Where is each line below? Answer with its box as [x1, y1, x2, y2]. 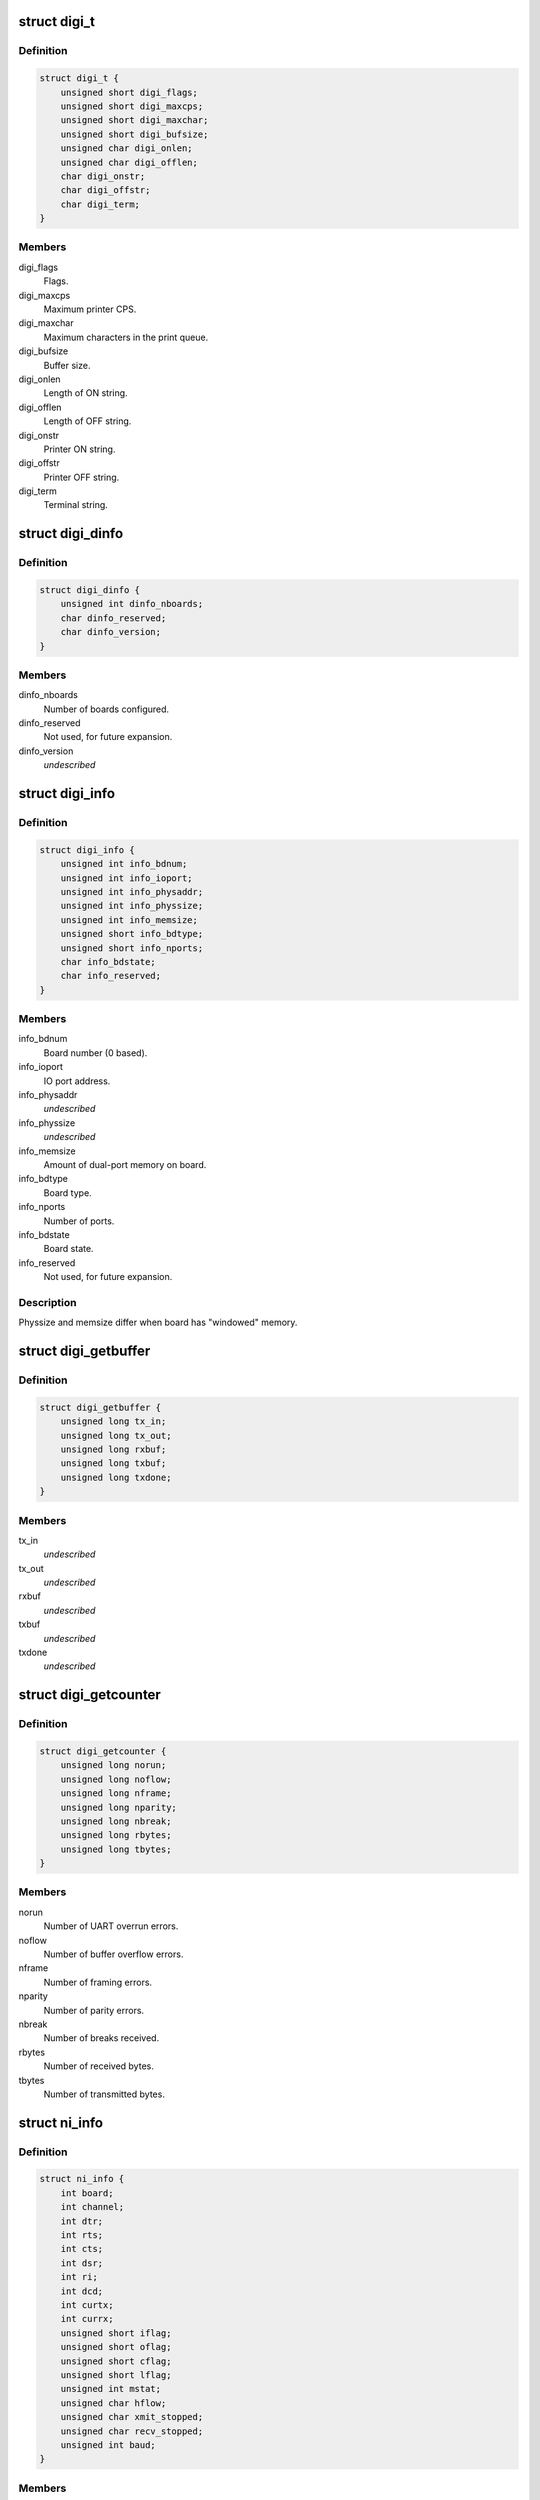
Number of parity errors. [43, 2004, 145, 2016]
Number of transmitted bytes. [43, 2088, 165, 2100]
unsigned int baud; [60, 2439, 157, 2450]
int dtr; [60, 2215, 104, 2227]
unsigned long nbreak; [60, 1815, 172, 1827]
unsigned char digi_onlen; [60, 143, 194, 154]
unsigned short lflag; [60, 2369, 172, 2380]
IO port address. [43, 1075, 111, 1087]
